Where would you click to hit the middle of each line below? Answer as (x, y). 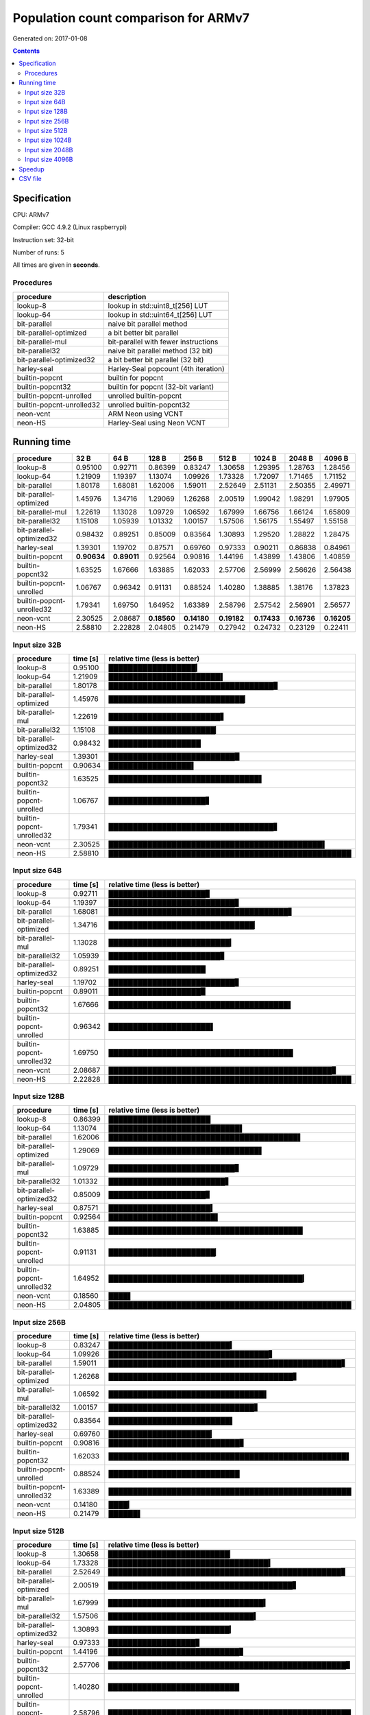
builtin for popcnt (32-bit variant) (161, 386)
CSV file (30, 179)
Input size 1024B (48, 140)
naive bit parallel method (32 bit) (160, 351)
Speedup (32, 169)
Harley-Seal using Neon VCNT (157, 423)
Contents (26, 51)
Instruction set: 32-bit (44, 239)
